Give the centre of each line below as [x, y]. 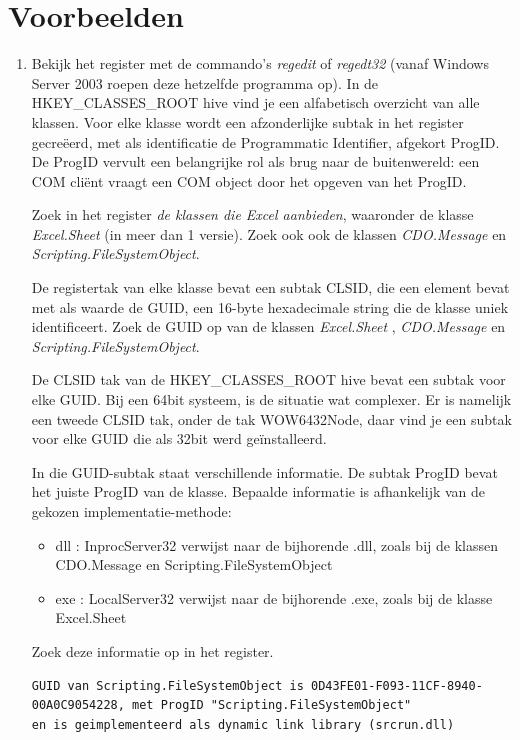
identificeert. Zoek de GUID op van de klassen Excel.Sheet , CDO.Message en [268, 326]
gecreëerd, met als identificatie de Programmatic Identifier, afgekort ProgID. [265, 141]
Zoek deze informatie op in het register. [152, 650]
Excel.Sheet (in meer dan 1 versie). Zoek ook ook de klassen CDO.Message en [269, 233]
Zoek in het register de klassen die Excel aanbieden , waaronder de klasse [252, 214]
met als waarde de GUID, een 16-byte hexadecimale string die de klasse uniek [270, 306]
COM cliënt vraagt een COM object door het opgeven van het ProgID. [249, 180]
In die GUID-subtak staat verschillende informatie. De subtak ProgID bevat [264, 471]
